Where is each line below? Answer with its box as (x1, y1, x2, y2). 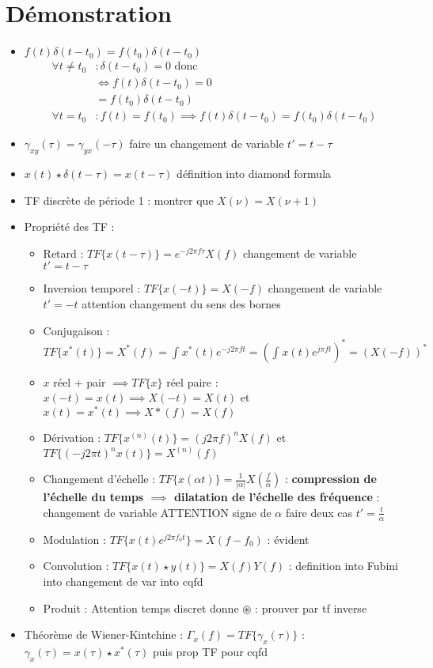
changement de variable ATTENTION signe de (43, 504, 272, 520)
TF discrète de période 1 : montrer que (24, 191, 214, 208)
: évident (267, 530, 310, 547)
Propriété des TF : (24, 218, 115, 235)
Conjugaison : (43, 322, 110, 338)
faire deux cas (285, 504, 353, 520)
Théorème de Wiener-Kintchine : (24, 626, 184, 643)
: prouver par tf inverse (255, 599, 367, 616)
